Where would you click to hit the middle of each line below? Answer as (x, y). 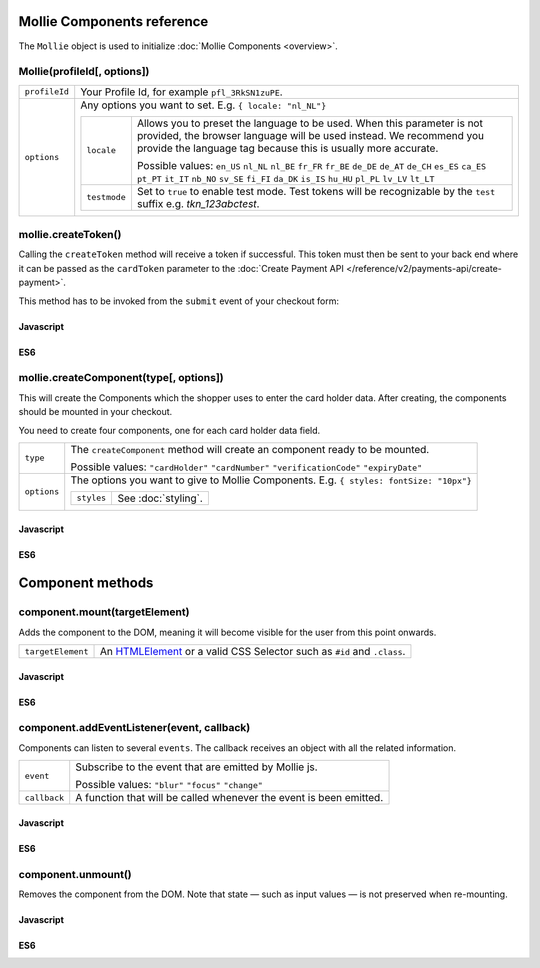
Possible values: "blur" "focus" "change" (169, 785)
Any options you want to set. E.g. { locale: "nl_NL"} (203, 105)
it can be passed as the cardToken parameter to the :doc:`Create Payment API (181, 268)
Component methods (86, 583)
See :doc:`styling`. (160, 498)
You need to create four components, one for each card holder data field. (169, 430)
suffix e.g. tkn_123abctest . (198, 203)
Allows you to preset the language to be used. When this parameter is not (310, 123)
